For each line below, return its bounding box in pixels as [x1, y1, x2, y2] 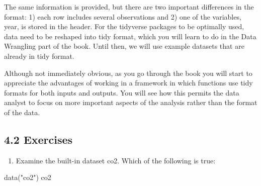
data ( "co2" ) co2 [4, 172, 51, 182]
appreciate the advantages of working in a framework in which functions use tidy [4, 77, 253, 88]
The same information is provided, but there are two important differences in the [4, 2, 254, 12]
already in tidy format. [4, 50, 74, 61]
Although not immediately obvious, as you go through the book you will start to [4, 67, 252, 78]
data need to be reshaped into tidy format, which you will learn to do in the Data [4, 31, 256, 41]
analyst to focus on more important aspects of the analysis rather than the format [4, 97, 257, 108]
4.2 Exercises [4, 131, 73, 147]
